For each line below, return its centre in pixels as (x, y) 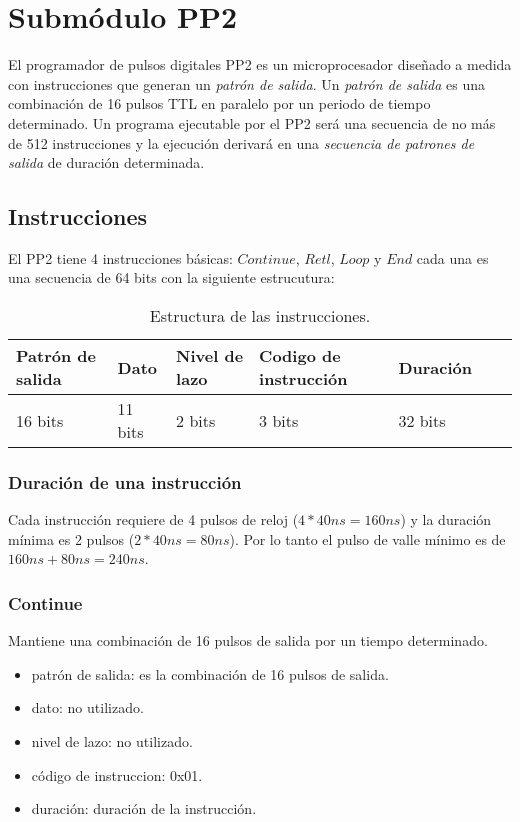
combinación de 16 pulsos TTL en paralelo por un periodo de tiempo (219, 103)
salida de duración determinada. (106, 162)
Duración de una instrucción (125, 482)
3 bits (279, 420)
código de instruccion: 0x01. (117, 774)
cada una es (452, 257)
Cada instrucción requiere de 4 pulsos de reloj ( (153, 519)
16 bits (40, 420)
